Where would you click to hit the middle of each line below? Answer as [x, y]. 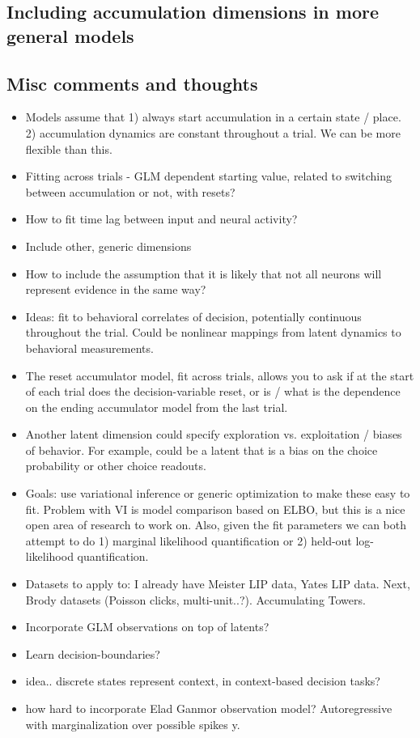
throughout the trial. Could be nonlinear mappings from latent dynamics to [213, 332]
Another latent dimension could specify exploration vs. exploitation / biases [214, 434]
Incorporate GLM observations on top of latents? [147, 627]
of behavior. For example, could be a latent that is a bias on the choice [202, 450]
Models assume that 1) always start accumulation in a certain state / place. [213, 117]
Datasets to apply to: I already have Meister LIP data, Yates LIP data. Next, [218, 584]
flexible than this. [69, 148]
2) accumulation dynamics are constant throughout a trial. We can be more [213, 132]
